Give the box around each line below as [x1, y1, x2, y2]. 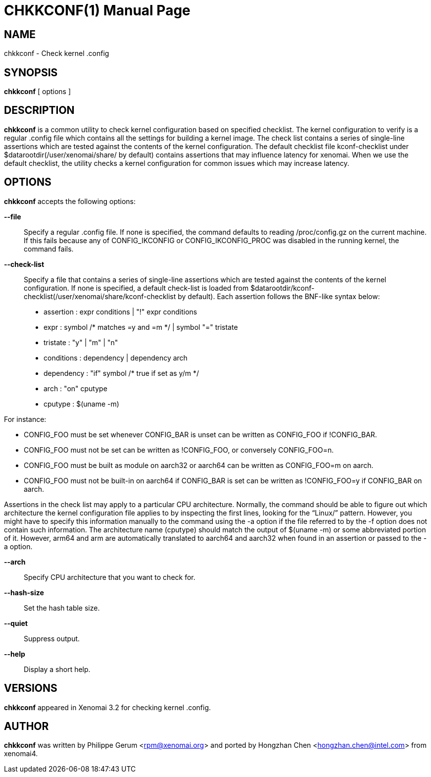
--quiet [4, 619, 28, 627]
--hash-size [4, 588, 44, 597]
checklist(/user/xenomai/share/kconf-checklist [24, 292, 176, 301]
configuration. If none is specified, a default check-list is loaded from [24, 283, 249, 292]
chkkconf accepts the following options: [4, 197, 136, 206]
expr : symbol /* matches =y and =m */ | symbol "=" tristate [44, 322, 238, 331]
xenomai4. [4, 749, 38, 758]
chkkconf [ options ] [4, 87, 71, 96]
